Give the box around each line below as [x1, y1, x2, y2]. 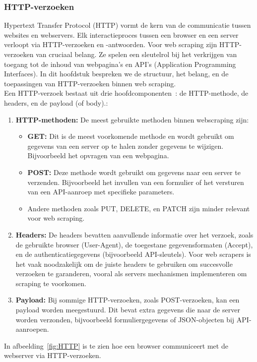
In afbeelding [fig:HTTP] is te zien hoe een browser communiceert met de [4, 340, 228, 351]
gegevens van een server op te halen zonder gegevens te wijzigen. [27, 140, 224, 151]
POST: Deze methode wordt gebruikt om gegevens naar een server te [27, 167, 241, 177]
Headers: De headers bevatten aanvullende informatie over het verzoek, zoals [15, 229, 254, 240]
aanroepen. [15, 324, 49, 334]
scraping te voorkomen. [15, 278, 86, 288]
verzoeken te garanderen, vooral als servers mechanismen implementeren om [15, 268, 247, 279]
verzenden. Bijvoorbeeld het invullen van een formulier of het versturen [27, 177, 244, 187]
